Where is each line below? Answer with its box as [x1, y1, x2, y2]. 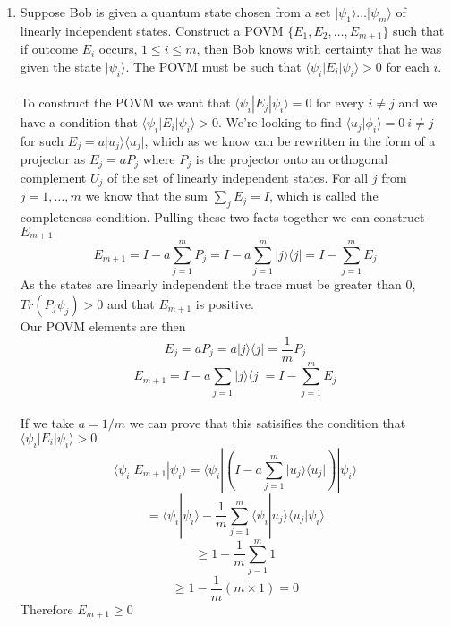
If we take [20, 414, 75, 433]
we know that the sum [85, 186, 208, 205]
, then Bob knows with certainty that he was [196, 39, 442, 58]
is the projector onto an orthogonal [195, 150, 388, 168]
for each [386, 56, 430, 75]
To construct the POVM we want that [20, 93, 231, 112]
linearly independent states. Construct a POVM [20, 21, 284, 39]
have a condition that [20, 113, 138, 132]
